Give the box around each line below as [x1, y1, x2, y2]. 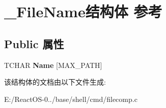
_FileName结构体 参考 [4, 1, 162, 22]
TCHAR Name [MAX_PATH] [4, 59, 102, 70]
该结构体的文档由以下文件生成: [4, 77, 106, 87]
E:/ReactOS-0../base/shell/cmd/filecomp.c [4, 93, 137, 104]
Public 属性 [4, 35, 64, 51]
